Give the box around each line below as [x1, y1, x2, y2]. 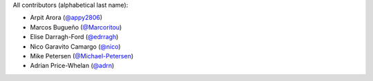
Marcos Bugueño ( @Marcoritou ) [30, 23, 122, 31]
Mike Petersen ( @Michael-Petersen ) [30, 51, 134, 60]
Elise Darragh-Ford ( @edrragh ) [30, 33, 119, 41]
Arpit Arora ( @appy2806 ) [30, 14, 103, 22]
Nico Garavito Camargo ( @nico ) [30, 42, 121, 51]
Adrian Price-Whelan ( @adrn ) [30, 62, 115, 70]
